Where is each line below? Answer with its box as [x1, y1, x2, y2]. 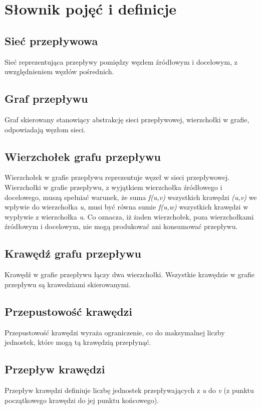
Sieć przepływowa [5, 33, 98, 48]
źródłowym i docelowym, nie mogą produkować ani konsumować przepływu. [5, 221, 238, 232]
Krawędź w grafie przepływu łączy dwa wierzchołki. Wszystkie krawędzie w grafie [5, 269, 254, 280]
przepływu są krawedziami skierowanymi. [5, 279, 131, 289]
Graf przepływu [5, 91, 88, 106]
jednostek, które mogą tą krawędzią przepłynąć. [5, 337, 151, 347]
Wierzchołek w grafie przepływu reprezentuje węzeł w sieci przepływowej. [5, 172, 230, 182]
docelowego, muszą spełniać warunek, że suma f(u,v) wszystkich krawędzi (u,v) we [5, 191, 257, 202]
